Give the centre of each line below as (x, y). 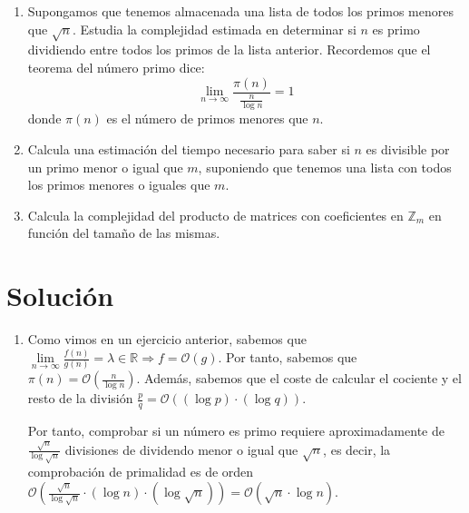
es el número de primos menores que (207, 118)
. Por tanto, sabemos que (288, 357)
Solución (60, 296)
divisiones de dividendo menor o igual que (181, 449)
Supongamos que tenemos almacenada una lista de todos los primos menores (240, 11)
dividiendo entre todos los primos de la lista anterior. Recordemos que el (229, 49)
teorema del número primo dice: (116, 67)
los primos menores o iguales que (119, 185)
